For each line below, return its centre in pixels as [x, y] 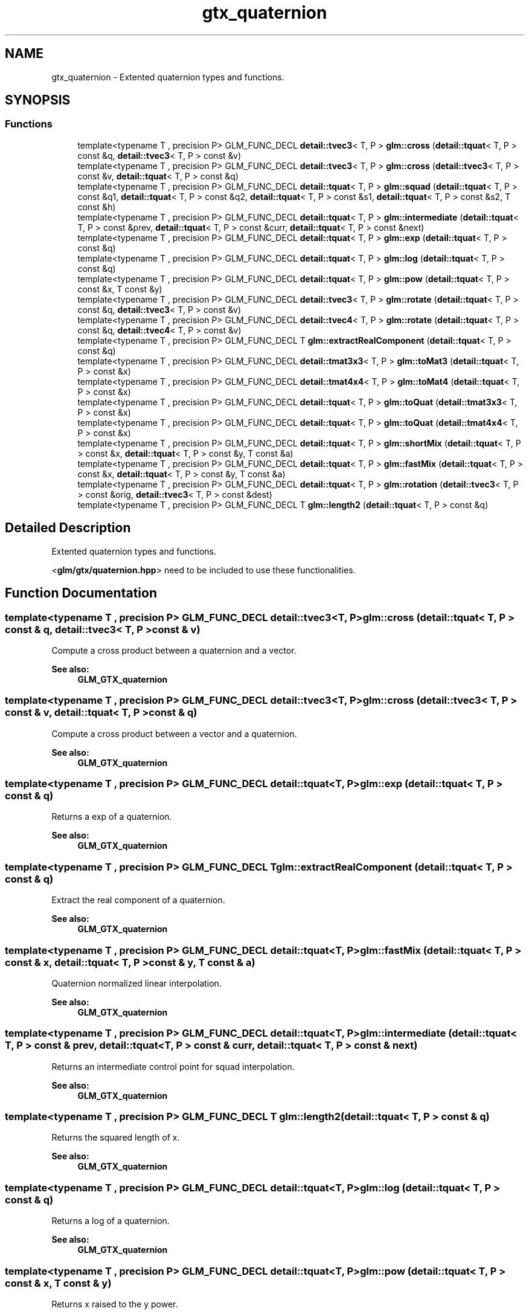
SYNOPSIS [38, 100]
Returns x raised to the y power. [115, 1304]
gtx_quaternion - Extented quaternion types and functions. [168, 77]
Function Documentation [81, 593]
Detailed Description [68, 528]
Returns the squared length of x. [116, 1138]
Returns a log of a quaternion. [111, 1221]
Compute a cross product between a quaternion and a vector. [174, 650]
